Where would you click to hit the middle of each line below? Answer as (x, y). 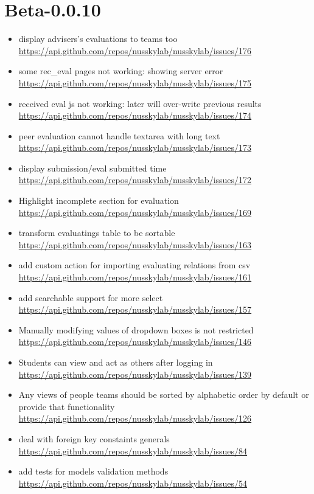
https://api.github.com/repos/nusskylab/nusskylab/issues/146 (135, 342)
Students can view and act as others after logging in (116, 362)
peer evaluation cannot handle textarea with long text (119, 135)
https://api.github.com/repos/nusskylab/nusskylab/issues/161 (135, 277)
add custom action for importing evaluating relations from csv (134, 265)
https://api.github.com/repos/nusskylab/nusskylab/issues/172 (135, 180)
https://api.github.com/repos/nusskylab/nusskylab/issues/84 (133, 451)
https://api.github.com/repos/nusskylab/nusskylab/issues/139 (135, 374)
